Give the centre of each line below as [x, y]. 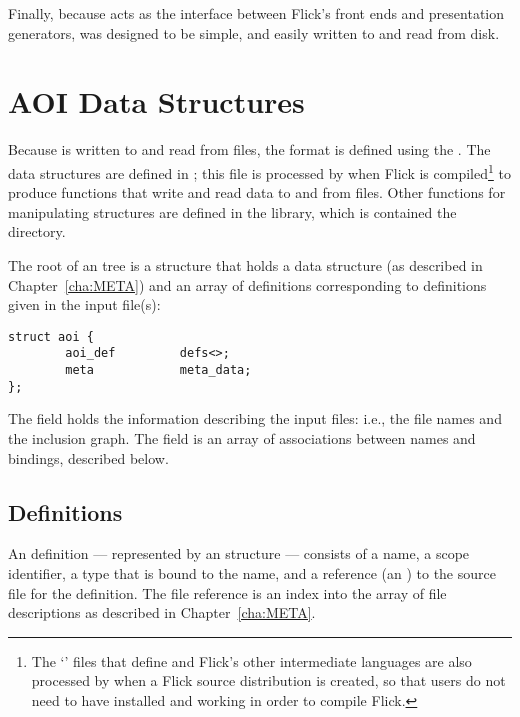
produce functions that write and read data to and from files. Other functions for [257, 192]
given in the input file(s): [84, 304]
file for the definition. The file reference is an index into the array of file [227, 592]
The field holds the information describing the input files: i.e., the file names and [255, 418]
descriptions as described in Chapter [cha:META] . [162, 612]
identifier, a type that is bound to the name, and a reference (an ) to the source [252, 572]
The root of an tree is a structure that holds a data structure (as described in [245, 264]
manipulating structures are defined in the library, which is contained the [232, 211]
